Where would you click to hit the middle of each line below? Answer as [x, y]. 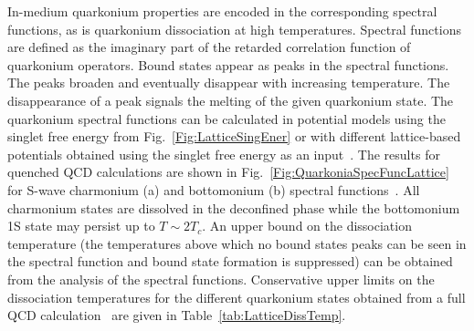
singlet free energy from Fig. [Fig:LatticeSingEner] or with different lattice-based [234, 136]
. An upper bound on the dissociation [307, 226]
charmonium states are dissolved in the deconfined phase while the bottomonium [234, 207]
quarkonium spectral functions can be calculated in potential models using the [226, 118]
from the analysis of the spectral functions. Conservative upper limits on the [221, 279]
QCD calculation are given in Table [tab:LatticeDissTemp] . [177, 315]
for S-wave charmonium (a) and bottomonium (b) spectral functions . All [214, 189]
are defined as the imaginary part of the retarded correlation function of [209, 47]
